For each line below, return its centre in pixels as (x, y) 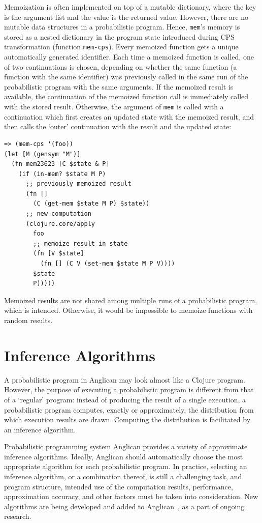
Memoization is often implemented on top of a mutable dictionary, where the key (130, 7)
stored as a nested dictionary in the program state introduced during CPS (119, 36)
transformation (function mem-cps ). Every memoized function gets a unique (121, 47)
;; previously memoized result (78, 184)
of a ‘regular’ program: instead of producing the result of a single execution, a (125, 399)
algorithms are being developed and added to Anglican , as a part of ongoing (124, 506)
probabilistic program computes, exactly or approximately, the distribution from (129, 409)
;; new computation (58, 214)
